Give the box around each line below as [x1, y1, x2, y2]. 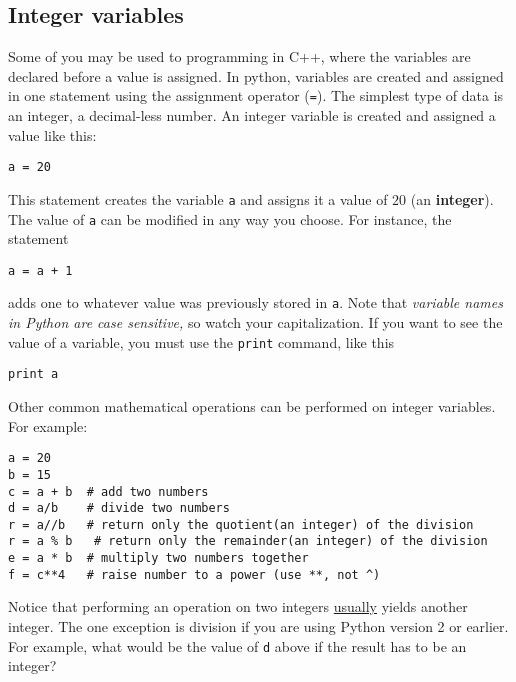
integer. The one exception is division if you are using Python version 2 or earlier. [8, 616, 509, 637]
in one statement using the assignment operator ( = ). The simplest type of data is [8, 85, 504, 106]
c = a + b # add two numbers [8, 484, 209, 499]
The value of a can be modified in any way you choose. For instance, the [8, 208, 452, 229]
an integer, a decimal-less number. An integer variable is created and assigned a [8, 105, 496, 126]
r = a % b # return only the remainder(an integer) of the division [8, 534, 488, 549]
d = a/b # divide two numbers [8, 501, 230, 516]
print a [8, 367, 59, 382]
